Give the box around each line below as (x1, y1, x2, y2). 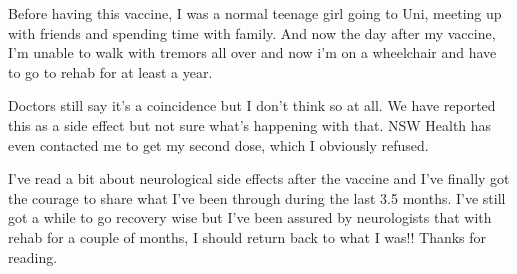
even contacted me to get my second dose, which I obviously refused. (8, 134, 429, 155)
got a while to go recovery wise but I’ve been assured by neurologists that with (8, 207, 492, 228)
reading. (8, 246, 58, 267)
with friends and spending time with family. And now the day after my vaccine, (8, 22, 496, 43)
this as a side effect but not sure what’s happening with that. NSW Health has (8, 114, 492, 135)
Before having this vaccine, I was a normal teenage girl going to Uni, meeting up (8, 3, 502, 23)
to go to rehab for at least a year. (8, 61, 213, 82)
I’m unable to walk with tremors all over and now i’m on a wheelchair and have (8, 42, 497, 63)
